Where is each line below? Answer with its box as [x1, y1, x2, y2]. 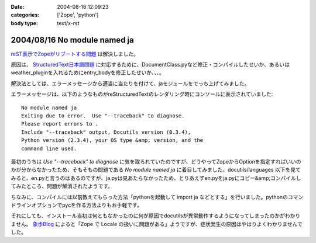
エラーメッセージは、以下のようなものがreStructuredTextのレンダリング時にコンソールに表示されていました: [11, 91, 273, 98]
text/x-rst [57, 19, 80, 26]
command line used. [21, 145, 77, 152]
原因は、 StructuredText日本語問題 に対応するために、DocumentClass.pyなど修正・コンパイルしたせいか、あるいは [11, 61, 290, 68]
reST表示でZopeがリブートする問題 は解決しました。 [11, 50, 139, 57]
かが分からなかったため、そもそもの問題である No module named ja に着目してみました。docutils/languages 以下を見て [11, 166, 301, 173]
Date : [11, 4, 25, 10]
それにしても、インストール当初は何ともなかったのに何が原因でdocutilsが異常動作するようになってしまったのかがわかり [11, 212, 301, 219]
